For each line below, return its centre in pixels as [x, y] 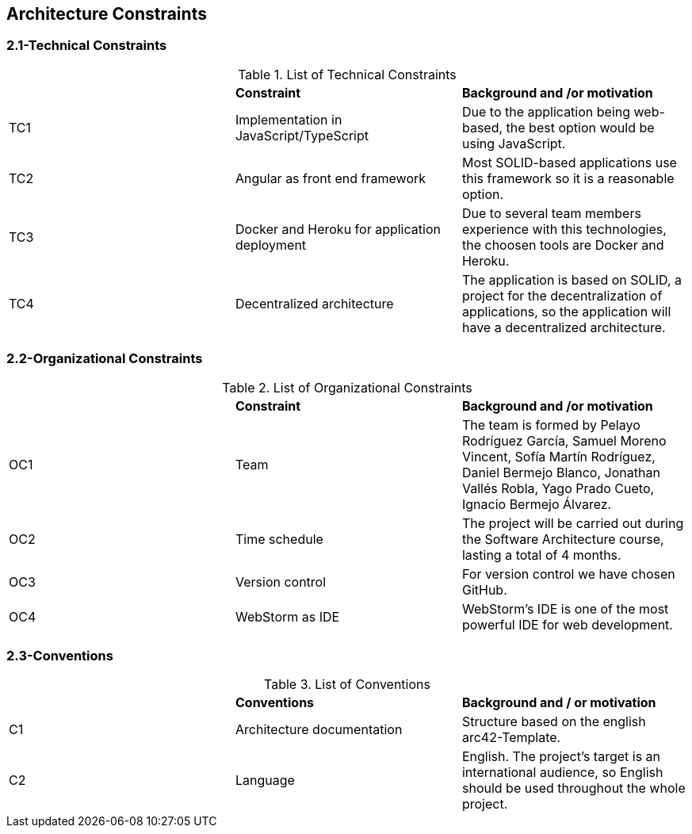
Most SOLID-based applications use [569, 162]
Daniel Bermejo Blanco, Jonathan [561, 472]
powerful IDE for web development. [567, 624]
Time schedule [279, 539]
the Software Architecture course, [563, 539]
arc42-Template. [511, 738]
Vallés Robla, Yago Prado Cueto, [558, 488]
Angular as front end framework [331, 178]
